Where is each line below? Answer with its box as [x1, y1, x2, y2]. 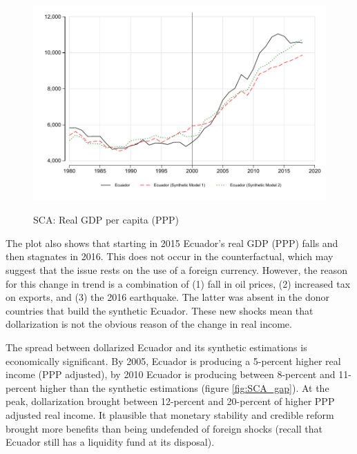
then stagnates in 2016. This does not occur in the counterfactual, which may [6, 249, 334, 264]
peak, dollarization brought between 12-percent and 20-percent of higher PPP [6, 394, 335, 408]
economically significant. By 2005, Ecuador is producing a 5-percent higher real [6, 353, 341, 368]
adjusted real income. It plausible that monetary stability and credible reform [6, 407, 334, 422]
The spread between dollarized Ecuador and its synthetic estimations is [6, 340, 307, 354]
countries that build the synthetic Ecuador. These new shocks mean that [6, 303, 313, 317]
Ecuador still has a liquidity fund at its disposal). [6, 435, 215, 449]
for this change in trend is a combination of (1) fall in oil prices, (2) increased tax [6, 276, 351, 290]
